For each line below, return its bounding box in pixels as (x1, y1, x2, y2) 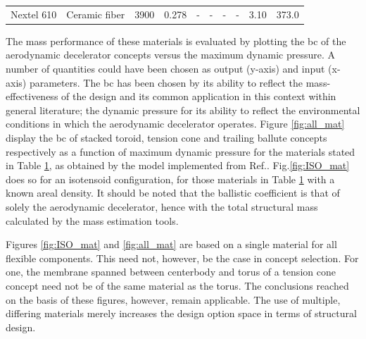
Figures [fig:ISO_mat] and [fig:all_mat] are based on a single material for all (6, 237, 337, 252)
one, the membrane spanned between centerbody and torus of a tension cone (6, 264, 336, 279)
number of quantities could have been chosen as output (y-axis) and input (6, 61, 325, 76)
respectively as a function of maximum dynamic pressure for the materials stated (6, 144, 355, 159)
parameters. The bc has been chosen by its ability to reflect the (29, 75, 303, 90)
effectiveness (6, 89, 58, 104)
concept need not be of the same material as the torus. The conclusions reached (6, 278, 349, 292)
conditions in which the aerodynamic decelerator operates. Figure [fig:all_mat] (6, 116, 345, 131)
